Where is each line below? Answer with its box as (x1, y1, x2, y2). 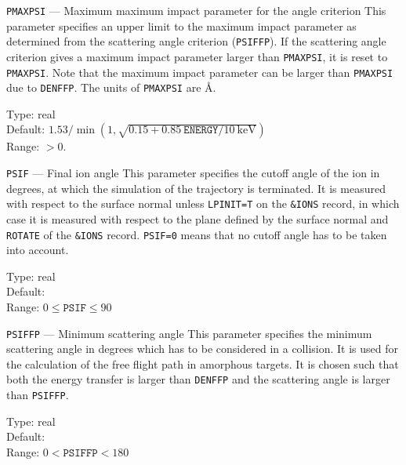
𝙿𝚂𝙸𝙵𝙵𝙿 (63, 447, 98, 459)
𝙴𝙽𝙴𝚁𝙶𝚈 (183, 125, 219, 136)
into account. (6, 242, 69, 258)
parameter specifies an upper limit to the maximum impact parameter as (6, 17, 357, 34)
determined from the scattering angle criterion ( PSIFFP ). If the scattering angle (6, 33, 386, 49)
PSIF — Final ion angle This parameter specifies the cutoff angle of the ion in (6, 165, 380, 181)
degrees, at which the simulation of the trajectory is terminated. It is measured (6, 180, 386, 196)
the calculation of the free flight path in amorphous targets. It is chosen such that (6, 355, 399, 372)
